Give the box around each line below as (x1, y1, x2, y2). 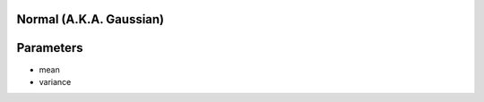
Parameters (16, 40, 83, 55)
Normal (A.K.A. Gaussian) (16, 12, 165, 27)
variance (39, 76, 72, 87)
